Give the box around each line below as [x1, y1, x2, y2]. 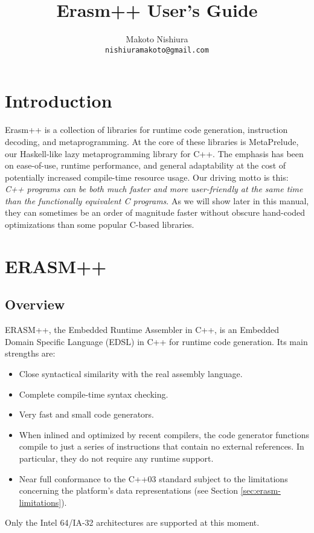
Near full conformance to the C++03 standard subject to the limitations [19, 472, 288, 485]
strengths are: [5, 347, 56, 360]
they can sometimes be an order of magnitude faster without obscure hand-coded [5, 206, 306, 219]
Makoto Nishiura [126, 33, 188, 45]
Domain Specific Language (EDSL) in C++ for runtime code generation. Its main [5, 335, 308, 347]
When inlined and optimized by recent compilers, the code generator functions [19, 428, 310, 441]
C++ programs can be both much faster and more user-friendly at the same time [5, 183, 303, 195]
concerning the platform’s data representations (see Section [19, 484, 238, 497]
